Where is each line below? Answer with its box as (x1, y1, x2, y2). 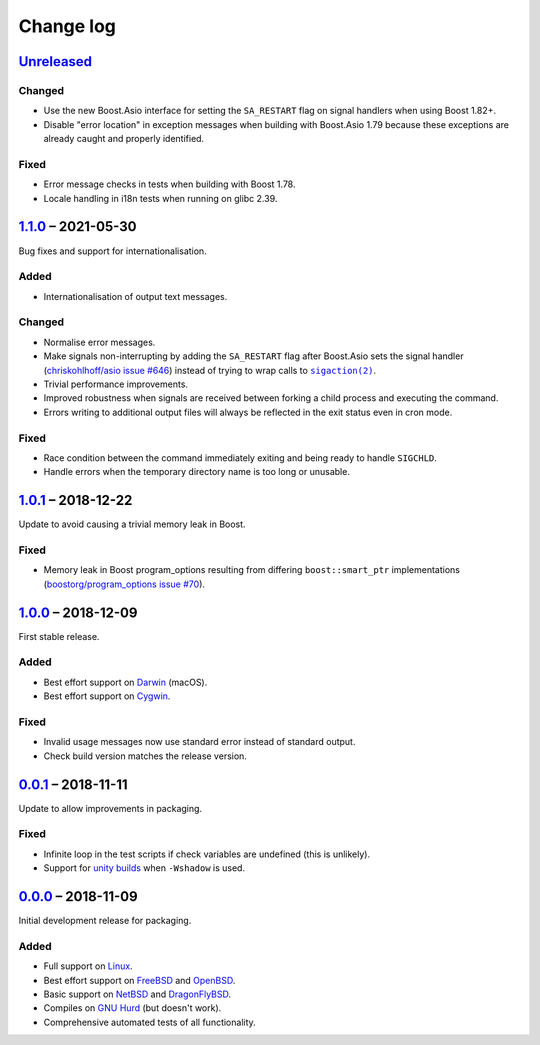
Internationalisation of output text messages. (43, 290, 228, 302)
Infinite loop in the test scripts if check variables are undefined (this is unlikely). (43, 848, 370, 860)
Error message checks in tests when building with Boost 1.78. (43, 178, 296, 190)
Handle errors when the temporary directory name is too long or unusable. (43, 466, 350, 478)
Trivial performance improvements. (43, 378, 189, 390)
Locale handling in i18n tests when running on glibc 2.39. (43, 192, 278, 204)
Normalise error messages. (43, 336, 156, 348)
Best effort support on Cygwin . (43, 690, 171, 702)
